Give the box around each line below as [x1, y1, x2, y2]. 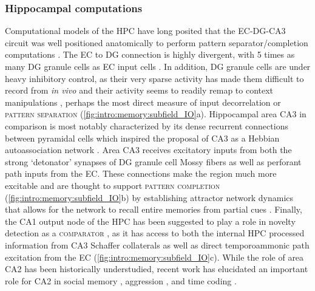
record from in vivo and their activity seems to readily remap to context [5, 84, 274, 97]
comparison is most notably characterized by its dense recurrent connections [5, 119, 288, 132]
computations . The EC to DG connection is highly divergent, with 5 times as [5, 48, 295, 61]
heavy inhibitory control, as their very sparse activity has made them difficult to [5, 72, 304, 84]
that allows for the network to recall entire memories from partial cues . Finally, [5, 203, 302, 216]
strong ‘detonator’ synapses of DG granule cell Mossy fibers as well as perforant [5, 155, 302, 168]
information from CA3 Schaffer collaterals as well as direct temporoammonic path [5, 238, 310, 251]
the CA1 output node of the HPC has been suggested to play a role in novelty [5, 214, 296, 227]
